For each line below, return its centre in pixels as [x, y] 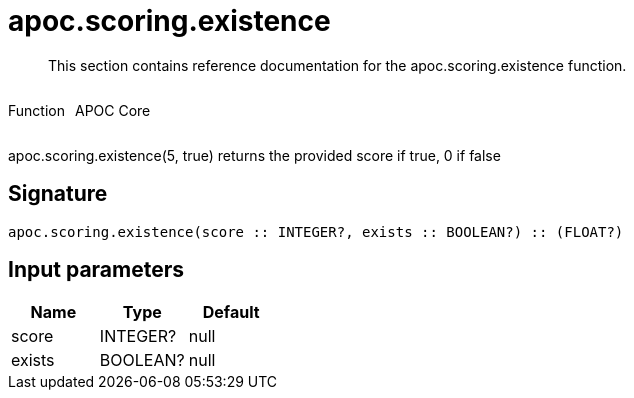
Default [231, 312]
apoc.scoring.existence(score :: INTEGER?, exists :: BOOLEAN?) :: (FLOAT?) [316, 231]
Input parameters [96, 270]
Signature [58, 194]
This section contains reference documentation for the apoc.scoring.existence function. [337, 65]
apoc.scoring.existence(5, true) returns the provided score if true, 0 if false [254, 155]
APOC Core [112, 110]
